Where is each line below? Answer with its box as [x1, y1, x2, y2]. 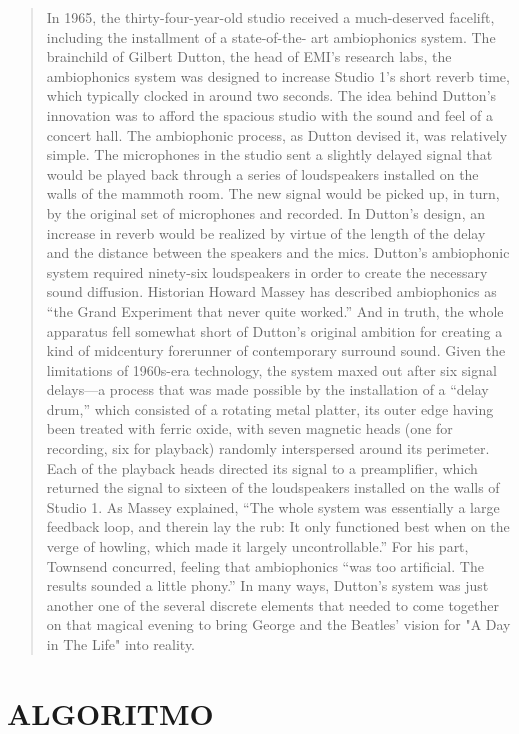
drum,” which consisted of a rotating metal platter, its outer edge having [46, 398, 494, 419]
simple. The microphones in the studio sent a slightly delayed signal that [46, 144, 493, 165]
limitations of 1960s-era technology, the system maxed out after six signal [46, 359, 497, 380]
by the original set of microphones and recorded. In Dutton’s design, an [46, 202, 485, 223]
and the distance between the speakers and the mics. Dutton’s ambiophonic [46, 242, 510, 263]
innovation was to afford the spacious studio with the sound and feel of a [46, 104, 493, 125]
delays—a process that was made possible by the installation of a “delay [46, 379, 489, 400]
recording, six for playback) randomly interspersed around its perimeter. [46, 438, 490, 459]
